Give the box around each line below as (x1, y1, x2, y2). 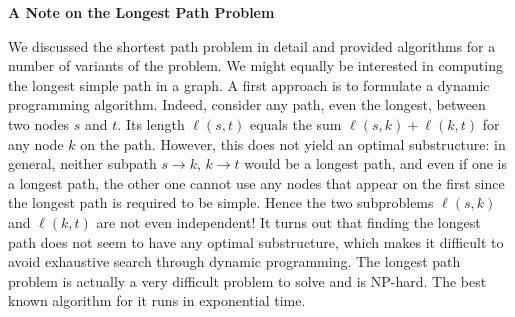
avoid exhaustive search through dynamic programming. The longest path (8, 251, 461, 272)
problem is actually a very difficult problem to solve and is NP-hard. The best (8, 270, 487, 291)
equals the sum (249, 113, 342, 134)
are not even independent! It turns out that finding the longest (96, 211, 481, 232)
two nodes (8, 113, 70, 134)
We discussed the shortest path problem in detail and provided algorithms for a (8, 35, 496, 56)
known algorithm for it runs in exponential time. (8, 290, 306, 311)
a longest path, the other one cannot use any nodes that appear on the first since (8, 172, 505, 193)
